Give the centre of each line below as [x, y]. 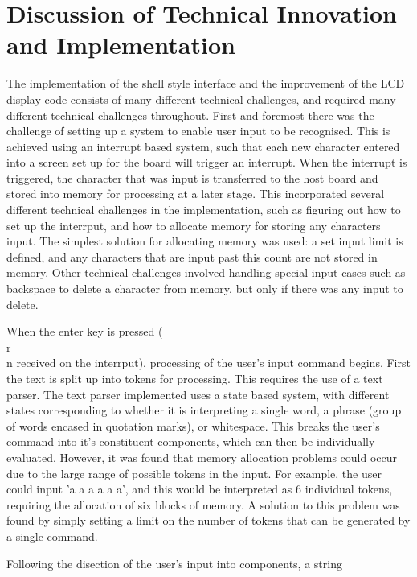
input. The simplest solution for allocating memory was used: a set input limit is [205, 241]
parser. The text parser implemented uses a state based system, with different [198, 394]
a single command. [52, 536]
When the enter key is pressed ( [85, 331]
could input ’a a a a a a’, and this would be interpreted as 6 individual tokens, [200, 489]
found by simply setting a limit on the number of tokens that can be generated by [208, 520]
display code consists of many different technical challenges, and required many [201, 99]
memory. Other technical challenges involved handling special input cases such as [206, 272]
